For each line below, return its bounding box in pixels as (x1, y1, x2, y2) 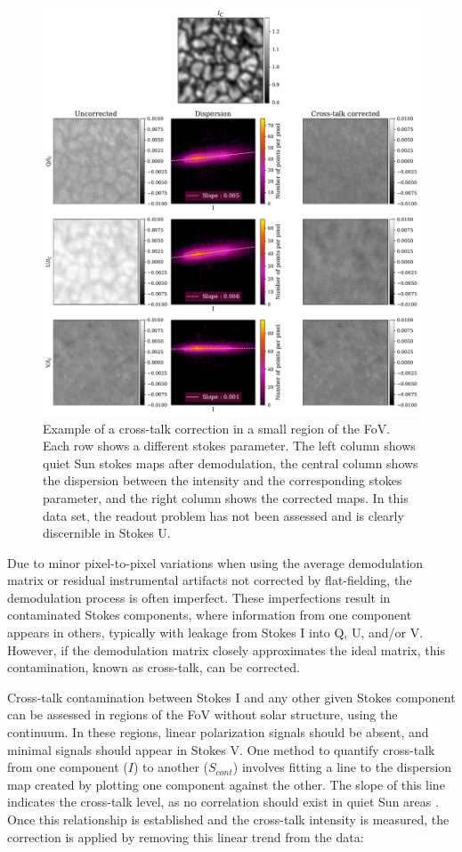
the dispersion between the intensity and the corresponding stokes (43, 471, 402, 490)
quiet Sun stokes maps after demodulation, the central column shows (43, 453, 418, 472)
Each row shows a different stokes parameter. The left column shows (43, 436, 416, 455)
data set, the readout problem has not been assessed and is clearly (43, 506, 404, 524)
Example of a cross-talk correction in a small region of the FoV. (43, 418, 391, 437)
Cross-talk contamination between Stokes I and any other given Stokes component (7, 687, 456, 706)
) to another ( (133, 758, 208, 776)
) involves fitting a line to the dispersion (232, 758, 452, 776)
